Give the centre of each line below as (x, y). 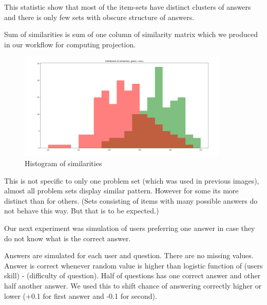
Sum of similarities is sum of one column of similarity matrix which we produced (131, 34)
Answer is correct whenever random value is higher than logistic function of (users (133, 265)
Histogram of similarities (63, 163)
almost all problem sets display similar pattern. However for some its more (121, 191)
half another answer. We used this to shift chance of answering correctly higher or (133, 285)
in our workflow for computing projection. (70, 44)
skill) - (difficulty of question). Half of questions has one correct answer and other (132, 275)
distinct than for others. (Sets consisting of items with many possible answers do (131, 200)
